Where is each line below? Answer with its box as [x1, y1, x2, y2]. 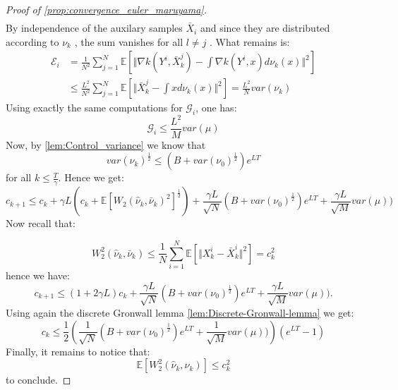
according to [6, 34, 59, 49]
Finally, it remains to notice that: [6, 343, 150, 358]
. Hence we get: [58, 170, 124, 185]
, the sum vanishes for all [74, 34, 183, 49]
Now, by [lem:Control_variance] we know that [6, 137, 206, 152]
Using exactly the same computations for [6, 100, 183, 115]
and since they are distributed [200, 20, 330, 35]
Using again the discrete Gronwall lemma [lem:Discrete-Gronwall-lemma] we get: [6, 305, 354, 319]
